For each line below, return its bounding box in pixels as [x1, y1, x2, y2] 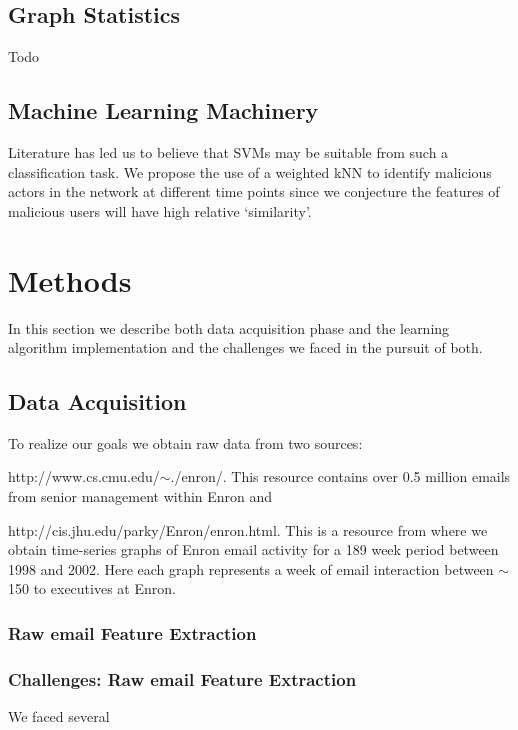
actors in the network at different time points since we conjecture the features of [8, 181, 500, 202]
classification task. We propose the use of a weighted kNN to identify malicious [8, 161, 492, 182]
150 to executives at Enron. [8, 578, 176, 599]
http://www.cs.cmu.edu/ [8, 466, 160, 487]
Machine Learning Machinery [8, 95, 319, 126]
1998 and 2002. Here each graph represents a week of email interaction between [8, 558, 494, 579]
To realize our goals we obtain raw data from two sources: [8, 432, 363, 453]
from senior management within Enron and [8, 486, 273, 507]
